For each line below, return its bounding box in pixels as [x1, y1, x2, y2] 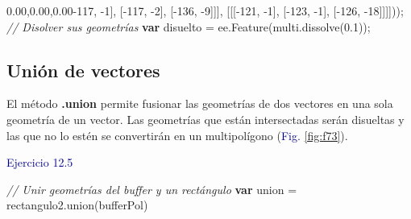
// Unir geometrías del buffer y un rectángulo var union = [6, 180, 297, 197]
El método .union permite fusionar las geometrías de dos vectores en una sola [6, 95, 393, 112]
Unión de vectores [6, 57, 160, 82]
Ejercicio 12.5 [6, 154, 73, 171]
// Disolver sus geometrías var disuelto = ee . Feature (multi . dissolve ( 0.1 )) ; [6, 18, 371, 35]
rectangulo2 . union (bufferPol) [6, 196, 148, 213]
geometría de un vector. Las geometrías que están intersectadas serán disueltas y [6, 110, 405, 127]
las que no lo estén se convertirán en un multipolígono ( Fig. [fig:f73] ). [6, 126, 348, 143]
